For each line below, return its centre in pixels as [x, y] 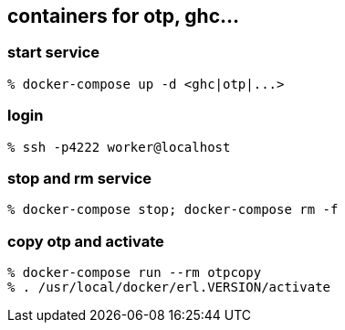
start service [54, 53]
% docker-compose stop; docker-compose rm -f [173, 210]
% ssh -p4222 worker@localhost [119, 147]
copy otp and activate [86, 241]
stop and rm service [80, 178]
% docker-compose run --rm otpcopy [135, 273]
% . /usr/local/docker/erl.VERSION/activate [169, 287]
